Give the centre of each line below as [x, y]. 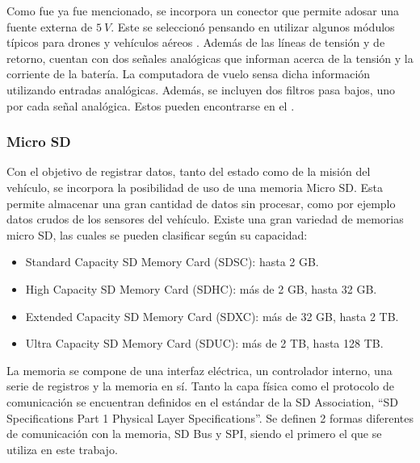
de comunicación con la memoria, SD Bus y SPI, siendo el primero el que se [194, 434]
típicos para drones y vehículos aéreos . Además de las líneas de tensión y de [196, 42]
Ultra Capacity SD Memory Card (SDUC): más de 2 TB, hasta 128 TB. [204, 343]
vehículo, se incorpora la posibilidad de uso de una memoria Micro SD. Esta [195, 187]
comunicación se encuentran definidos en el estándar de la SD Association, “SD [202, 401]
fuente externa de [50, 26]
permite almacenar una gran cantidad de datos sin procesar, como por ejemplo [201, 203]
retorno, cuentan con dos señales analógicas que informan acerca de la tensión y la [210, 58]
